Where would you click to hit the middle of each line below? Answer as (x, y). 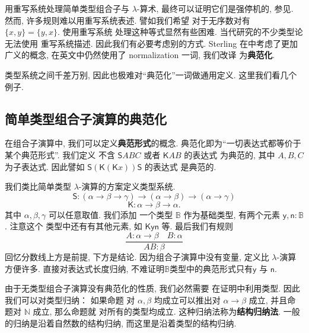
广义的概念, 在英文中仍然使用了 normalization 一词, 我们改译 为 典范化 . (140, 55)
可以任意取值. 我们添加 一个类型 (111, 214)
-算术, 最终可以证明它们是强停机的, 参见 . (215, 8)
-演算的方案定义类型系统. (127, 186)
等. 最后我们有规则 (197, 226)
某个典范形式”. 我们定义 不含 (60, 154)
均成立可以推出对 (187, 300)
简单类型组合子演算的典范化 (86, 118)
